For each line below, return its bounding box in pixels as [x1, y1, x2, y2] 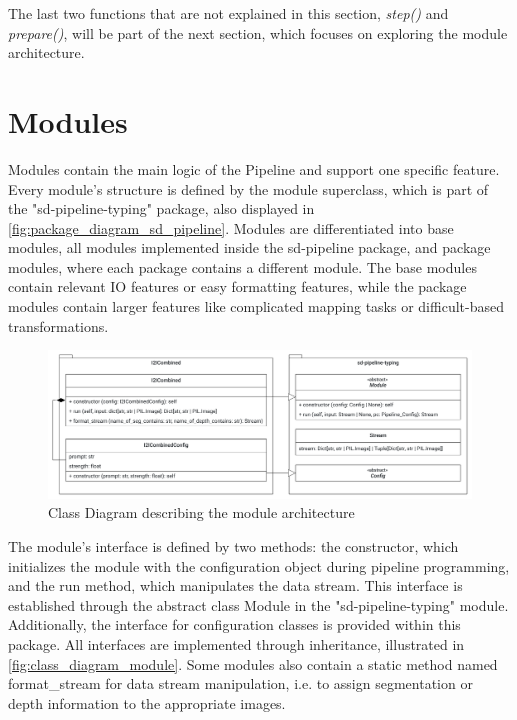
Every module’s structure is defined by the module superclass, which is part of [8, 178, 489, 199]
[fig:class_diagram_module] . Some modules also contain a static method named [8, 653, 498, 674]
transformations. [8, 315, 109, 336]
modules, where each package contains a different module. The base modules [8, 256, 477, 277]
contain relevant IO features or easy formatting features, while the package [8, 276, 467, 297]
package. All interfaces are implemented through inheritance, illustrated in [8, 634, 465, 655]
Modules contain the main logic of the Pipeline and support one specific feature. [8, 158, 500, 179]
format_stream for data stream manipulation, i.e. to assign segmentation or [8, 673, 473, 694]
